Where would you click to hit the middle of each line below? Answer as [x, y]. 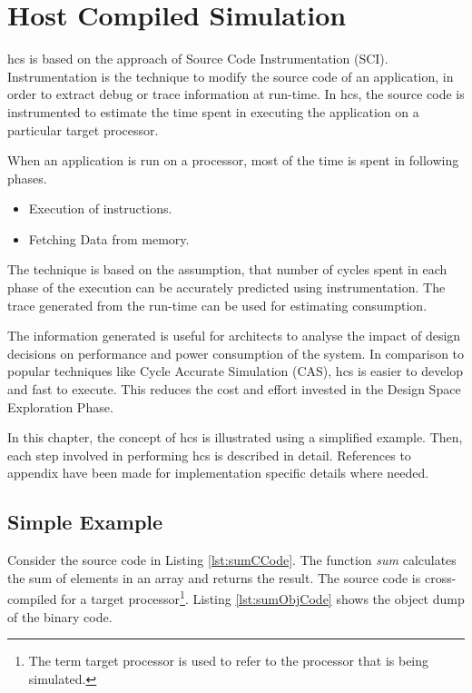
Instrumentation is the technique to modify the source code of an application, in [231, 76]
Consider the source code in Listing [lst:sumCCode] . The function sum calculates [232, 560]
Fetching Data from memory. [109, 238]
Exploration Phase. [60, 406]
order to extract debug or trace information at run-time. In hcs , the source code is [236, 94]
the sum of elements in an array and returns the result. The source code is [214, 577]
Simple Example [85, 522]
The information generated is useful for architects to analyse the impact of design [234, 336]
